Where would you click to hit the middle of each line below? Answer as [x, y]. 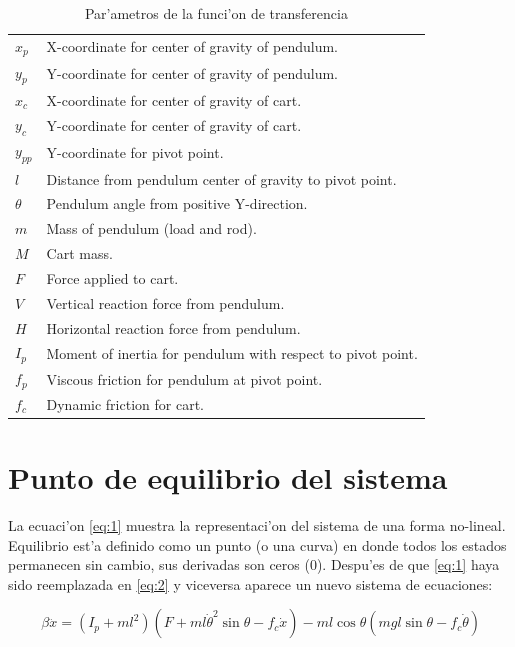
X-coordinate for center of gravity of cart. [174, 99]
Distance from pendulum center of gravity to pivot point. [221, 178]
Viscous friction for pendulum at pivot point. [184, 378]
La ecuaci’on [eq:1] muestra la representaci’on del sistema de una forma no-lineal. [257, 525]
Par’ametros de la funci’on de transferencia [216, 13]
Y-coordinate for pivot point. [135, 152]
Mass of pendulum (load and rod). [151, 228]
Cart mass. [79, 253]
